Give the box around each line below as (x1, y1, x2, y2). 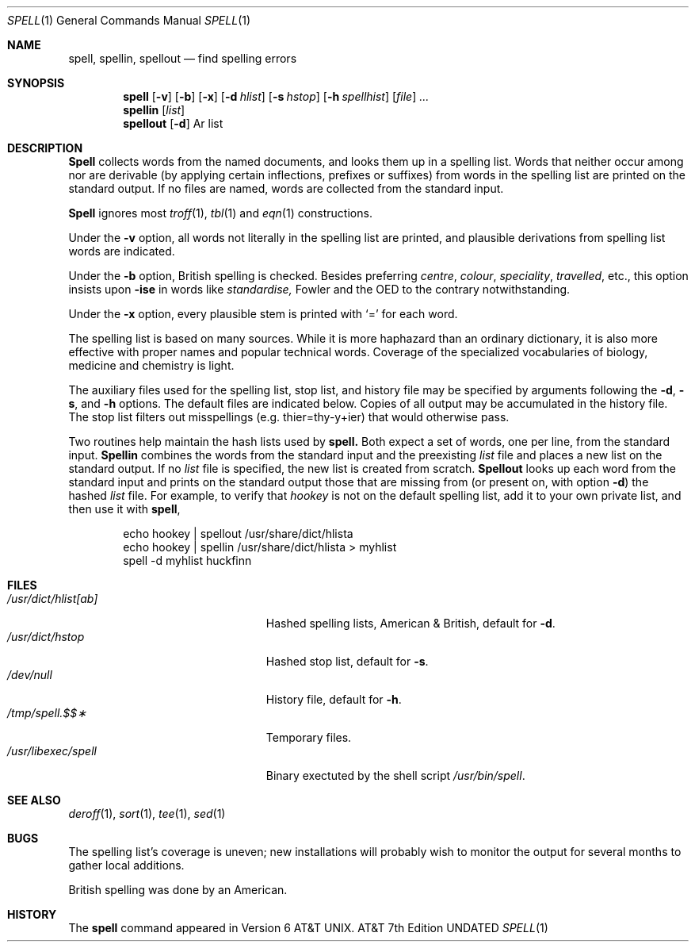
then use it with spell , (68, 502, 181, 516)
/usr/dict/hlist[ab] (7, 592, 98, 605)
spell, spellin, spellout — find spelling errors (68, 52, 297, 65)
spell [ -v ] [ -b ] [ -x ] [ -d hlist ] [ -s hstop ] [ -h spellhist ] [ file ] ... (123, 90, 430, 103)
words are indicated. (68, 244, 175, 258)
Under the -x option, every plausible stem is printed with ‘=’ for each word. (68, 307, 458, 320)
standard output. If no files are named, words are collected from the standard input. (68, 182, 504, 195)
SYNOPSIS (7, 76, 65, 90)
